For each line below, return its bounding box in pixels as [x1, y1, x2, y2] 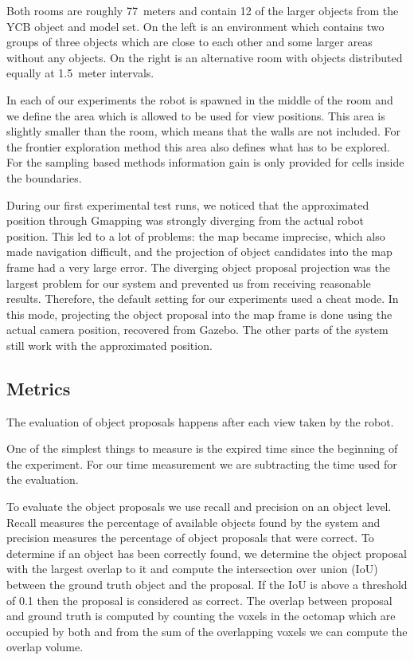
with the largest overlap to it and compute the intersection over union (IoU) [6, 560, 378, 577]
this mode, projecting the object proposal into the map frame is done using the [6, 305, 393, 322]
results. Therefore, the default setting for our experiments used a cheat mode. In [6, 290, 399, 307]
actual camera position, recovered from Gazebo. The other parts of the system [6, 321, 389, 338]
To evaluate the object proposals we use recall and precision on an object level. [6, 498, 392, 515]
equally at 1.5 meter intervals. [6, 65, 154, 81]
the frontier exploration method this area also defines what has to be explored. [6, 138, 390, 155]
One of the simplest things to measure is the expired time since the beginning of [6, 440, 398, 457]
